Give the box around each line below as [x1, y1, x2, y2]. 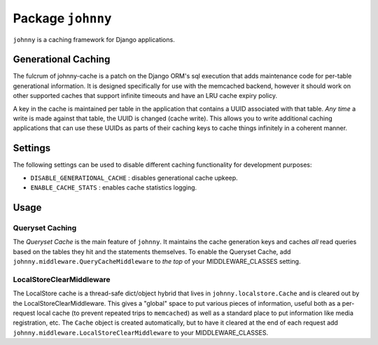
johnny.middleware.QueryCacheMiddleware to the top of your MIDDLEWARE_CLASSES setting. [13, 258, 301, 266]
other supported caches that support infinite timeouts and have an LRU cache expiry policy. [13, 92, 278, 100]
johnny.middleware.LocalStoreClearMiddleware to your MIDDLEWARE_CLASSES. [13, 328, 269, 337]
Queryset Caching [13, 223, 77, 232]
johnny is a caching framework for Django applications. [13, 35, 175, 43]
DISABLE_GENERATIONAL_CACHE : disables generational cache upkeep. [30, 174, 238, 182]
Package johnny [13, 10, 112, 26]
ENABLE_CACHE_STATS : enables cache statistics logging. [30, 183, 197, 192]
